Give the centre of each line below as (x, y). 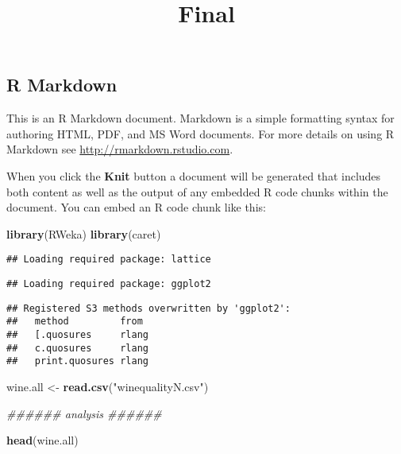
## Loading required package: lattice (109, 260)
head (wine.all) (42, 440)
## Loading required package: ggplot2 (109, 284)
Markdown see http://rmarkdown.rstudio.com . (120, 149)
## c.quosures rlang (77, 348)
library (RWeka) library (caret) (84, 233)
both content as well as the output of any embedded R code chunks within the (197, 191)
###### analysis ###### (84, 413)
